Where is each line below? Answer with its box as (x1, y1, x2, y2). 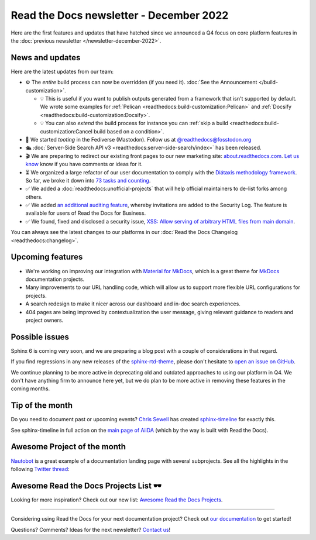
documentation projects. (25, 276, 85, 283)
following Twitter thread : (11, 465, 70, 472)
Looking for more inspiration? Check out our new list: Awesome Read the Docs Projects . (11, 496, 223, 503)
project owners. (25, 317, 64, 324)
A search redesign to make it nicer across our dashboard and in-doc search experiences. (25, 300, 241, 307)
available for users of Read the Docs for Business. (25, 209, 146, 216)
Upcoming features (11, 252, 83, 262)
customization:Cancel (40, 128, 93, 135)
